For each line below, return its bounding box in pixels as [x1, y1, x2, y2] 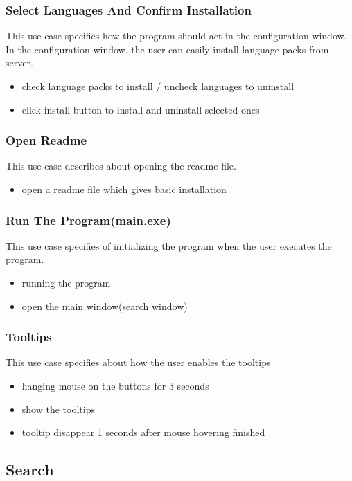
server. [6, 55, 33, 70]
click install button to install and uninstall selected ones [21, 102, 260, 116]
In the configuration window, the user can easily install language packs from [6, 42, 329, 56]
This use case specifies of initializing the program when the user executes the [6, 238, 332, 253]
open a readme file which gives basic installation [21, 182, 227, 196]
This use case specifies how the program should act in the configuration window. [6, 28, 347, 43]
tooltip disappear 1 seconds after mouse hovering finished [21, 425, 265, 439]
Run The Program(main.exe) [6, 211, 171, 228]
